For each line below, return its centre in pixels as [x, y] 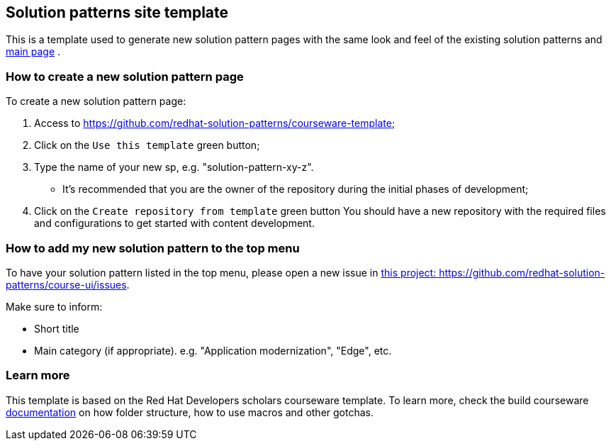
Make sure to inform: [54, 306]
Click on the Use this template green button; [147, 145]
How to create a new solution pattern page [125, 76]
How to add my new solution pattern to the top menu [153, 248]
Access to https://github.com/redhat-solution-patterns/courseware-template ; [215, 123]
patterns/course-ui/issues [66, 284]
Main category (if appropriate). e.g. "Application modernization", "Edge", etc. [213, 350]
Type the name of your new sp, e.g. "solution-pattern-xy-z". [174, 167]
